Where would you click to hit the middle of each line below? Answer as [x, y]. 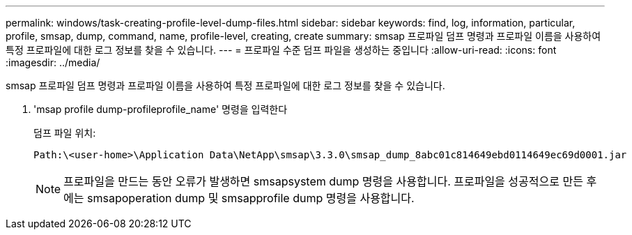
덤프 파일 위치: [65, 133]
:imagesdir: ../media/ [53, 62]
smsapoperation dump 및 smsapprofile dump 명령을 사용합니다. [251, 198]
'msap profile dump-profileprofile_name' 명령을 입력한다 [161, 109]
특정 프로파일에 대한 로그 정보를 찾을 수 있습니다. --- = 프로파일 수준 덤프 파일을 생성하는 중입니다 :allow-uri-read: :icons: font [281, 50]
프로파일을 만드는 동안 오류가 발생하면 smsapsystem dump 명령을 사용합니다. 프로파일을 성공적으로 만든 [323, 181]
